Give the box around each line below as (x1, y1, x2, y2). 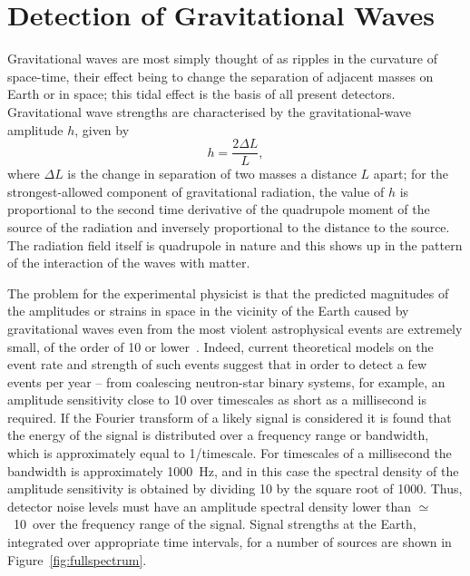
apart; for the (373, 164, 448, 183)
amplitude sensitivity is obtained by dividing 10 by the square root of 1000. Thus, (7, 479, 463, 498)
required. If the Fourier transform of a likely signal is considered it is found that (7, 407, 452, 426)
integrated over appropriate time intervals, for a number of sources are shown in (7, 532, 452, 552)
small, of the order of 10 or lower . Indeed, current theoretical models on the (7, 337, 434, 356)
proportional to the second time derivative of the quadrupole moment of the (7, 200, 430, 219)
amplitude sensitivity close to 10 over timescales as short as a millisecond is (7, 390, 426, 409)
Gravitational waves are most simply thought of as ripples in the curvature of (7, 49, 437, 68)
